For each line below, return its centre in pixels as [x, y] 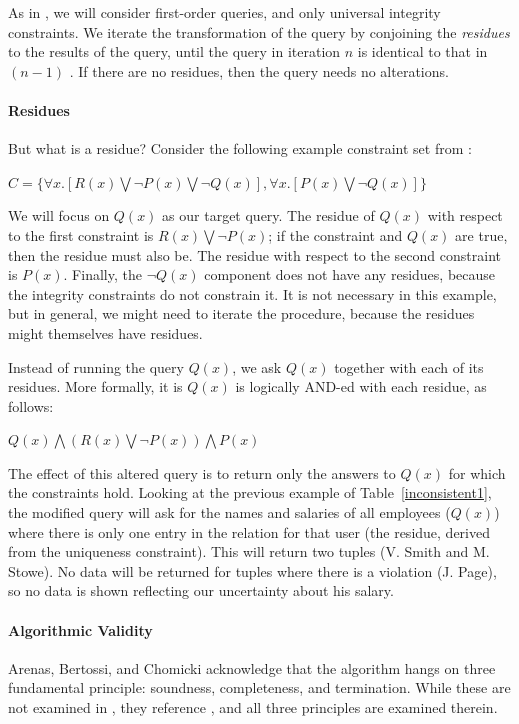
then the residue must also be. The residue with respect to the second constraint [254, 254]
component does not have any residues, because [350, 274]
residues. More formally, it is [95, 386]
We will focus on [59, 215]
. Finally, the [102, 274]
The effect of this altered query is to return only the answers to [202, 472]
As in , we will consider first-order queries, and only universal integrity [224, 12]
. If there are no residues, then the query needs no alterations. [259, 70]
